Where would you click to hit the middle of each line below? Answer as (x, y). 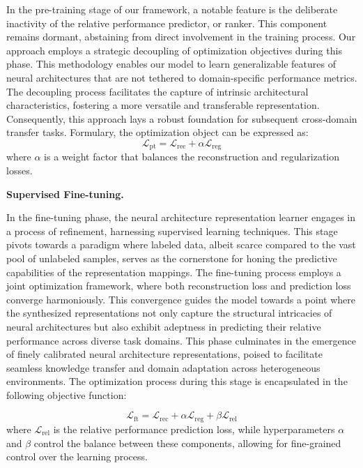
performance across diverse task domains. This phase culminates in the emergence (181, 340)
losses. (20, 170)
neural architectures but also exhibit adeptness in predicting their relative (164, 326)
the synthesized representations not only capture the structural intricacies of (169, 313)
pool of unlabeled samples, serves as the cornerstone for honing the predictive (172, 258)
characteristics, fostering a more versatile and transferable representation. (163, 105)
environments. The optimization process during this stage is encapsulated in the (177, 381)
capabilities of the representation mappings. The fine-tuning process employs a (174, 272)
